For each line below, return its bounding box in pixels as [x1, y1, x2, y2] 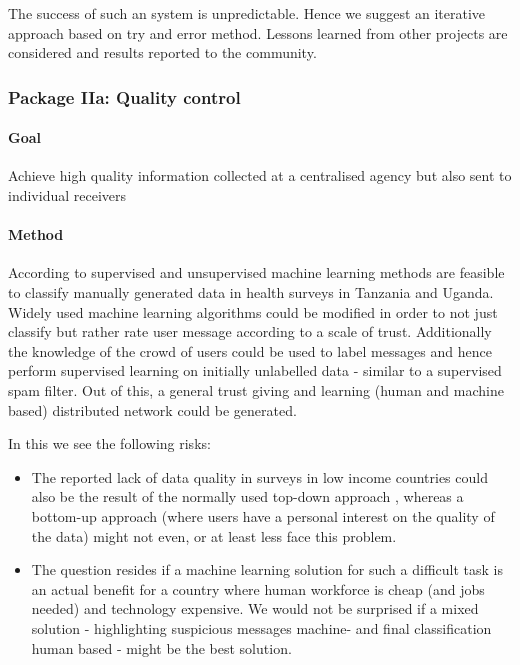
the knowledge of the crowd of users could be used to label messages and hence [8, 340, 492, 361]
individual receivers [8, 185, 127, 206]
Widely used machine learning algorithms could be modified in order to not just [8, 301, 498, 322]
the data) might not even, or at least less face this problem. [31, 525, 397, 546]
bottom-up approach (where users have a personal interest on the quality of [31, 505, 495, 526]
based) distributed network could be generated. [8, 399, 297, 420]
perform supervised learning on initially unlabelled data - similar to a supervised [8, 360, 502, 381]
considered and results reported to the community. [8, 42, 317, 63]
